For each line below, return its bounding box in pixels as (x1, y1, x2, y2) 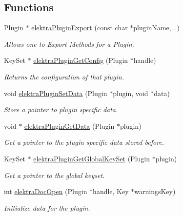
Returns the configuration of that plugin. (4, 71, 124, 81)
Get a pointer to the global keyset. (4, 170, 105, 180)
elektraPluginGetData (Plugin (24, 120, 115, 131)
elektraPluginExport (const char (31, 22, 128, 33)
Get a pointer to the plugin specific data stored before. (4, 137, 164, 147)
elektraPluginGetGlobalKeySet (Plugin (33, 153, 150, 163)
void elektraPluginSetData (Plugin (4, 88, 107, 98)
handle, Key (93, 186, 129, 196)
